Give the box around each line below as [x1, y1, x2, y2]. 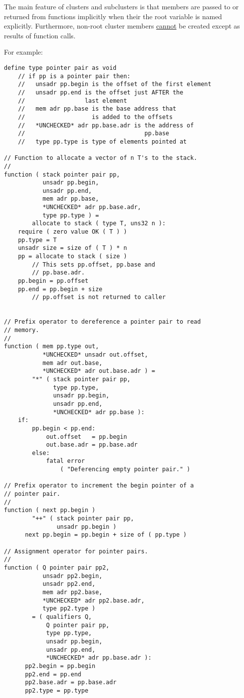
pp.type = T [18, 236, 57, 243]
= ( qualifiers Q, [32, 613, 92, 620]
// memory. [4, 326, 39, 334]
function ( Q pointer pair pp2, [4, 564, 109, 571]
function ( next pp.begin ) [4, 507, 96, 514]
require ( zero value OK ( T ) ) [18, 228, 127, 236]
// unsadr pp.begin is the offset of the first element [18, 81, 212, 88]
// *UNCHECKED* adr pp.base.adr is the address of [18, 121, 194, 129]
